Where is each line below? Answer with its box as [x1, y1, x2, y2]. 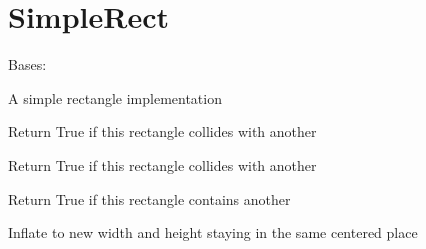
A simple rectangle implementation [8, 87, 222, 108]
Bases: [8, 54, 47, 75]
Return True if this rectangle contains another [8, 188, 291, 209]
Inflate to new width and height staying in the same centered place [8, 222, 418, 243]
